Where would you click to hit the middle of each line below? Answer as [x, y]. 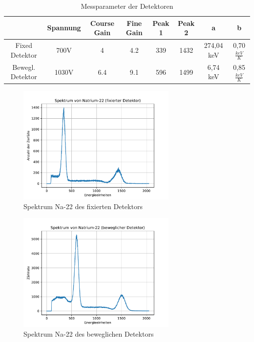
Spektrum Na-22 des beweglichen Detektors [89, 333]
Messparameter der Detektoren [127, 6]
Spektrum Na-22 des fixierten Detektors [83, 206]
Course [102, 23]
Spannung [64, 28]
